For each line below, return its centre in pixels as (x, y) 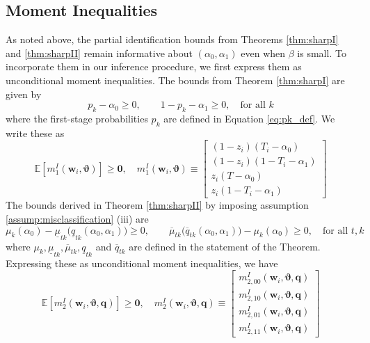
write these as (35, 133)
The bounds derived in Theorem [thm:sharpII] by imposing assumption (157, 205)
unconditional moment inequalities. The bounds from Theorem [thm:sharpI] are (175, 80)
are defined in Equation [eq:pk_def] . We (249, 118)
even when (263, 53)
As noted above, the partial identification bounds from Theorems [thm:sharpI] (172, 39)
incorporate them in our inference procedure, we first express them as (154, 66)
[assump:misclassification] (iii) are (77, 219)
